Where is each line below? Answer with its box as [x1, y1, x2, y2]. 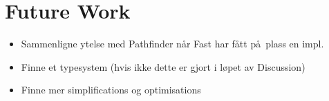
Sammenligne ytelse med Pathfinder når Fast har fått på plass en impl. [21, 36, 324, 51]
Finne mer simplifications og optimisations [21, 82, 201, 97]
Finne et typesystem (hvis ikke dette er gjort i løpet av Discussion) [21, 59, 305, 74]
